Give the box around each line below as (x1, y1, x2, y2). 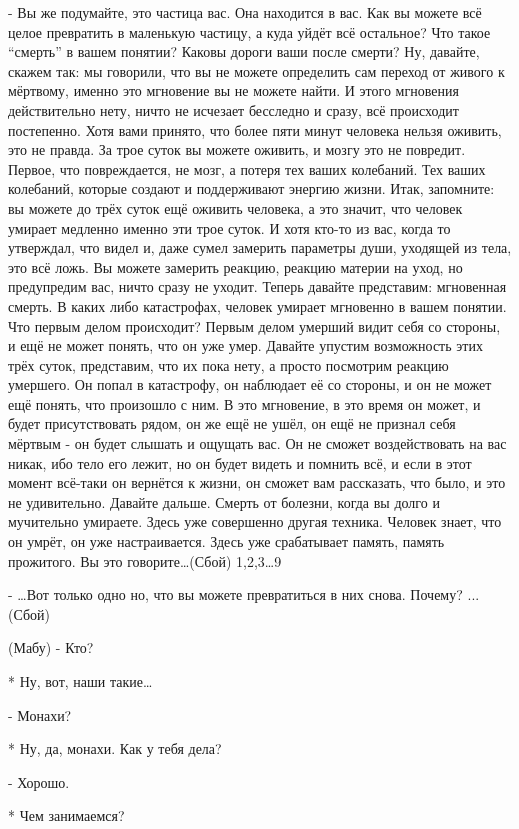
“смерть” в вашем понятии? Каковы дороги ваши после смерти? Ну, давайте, (8, 41, 480, 62)
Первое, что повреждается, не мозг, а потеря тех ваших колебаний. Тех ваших (8, 158, 486, 179)
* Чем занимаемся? (8, 805, 125, 826)
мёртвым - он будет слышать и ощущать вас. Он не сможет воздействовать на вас (8, 433, 507, 454)
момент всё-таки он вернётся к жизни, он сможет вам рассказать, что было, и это (8, 472, 506, 493)
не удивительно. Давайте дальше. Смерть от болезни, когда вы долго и (8, 491, 440, 512)
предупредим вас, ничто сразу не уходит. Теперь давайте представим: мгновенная (8, 276, 507, 297)
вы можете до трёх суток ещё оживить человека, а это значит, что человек (8, 197, 463, 218)
